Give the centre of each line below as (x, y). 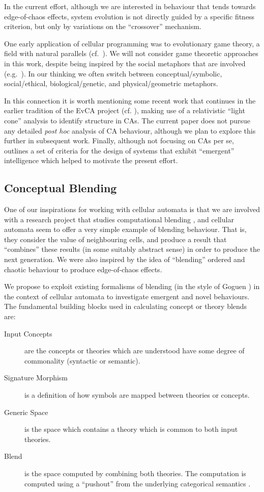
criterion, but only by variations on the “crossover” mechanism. (103, 26)
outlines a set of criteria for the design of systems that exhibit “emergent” (119, 150)
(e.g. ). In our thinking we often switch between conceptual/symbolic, (113, 73)
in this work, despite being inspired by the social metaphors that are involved (125, 63)
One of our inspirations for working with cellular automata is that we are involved (132, 209)
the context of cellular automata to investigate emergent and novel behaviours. (127, 296)
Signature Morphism (36, 378)
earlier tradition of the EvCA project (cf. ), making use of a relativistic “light (125, 110)
